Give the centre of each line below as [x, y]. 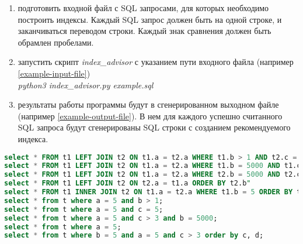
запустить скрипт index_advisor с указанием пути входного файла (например [156, 62]
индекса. [33, 138]
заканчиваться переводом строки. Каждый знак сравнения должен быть [144, 31]
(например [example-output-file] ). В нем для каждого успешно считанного [150, 116]
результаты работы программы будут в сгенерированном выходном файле [148, 104]
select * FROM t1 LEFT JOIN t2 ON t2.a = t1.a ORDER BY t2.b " [128, 183]
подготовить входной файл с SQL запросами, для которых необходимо [143, 8]
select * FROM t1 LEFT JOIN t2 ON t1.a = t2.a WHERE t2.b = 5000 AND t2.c [153, 175]
